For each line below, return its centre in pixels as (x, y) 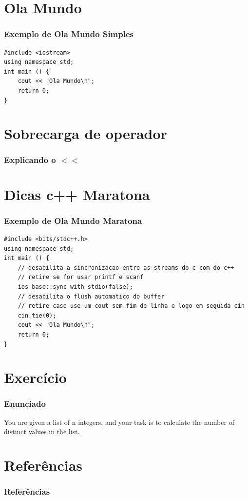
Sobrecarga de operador (86, 133)
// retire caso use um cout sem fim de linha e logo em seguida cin (131, 306)
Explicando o (30, 160)
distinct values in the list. (42, 431)
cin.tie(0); (37, 315)
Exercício (35, 377)
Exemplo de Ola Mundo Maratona (73, 220)
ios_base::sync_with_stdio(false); (75, 287)
